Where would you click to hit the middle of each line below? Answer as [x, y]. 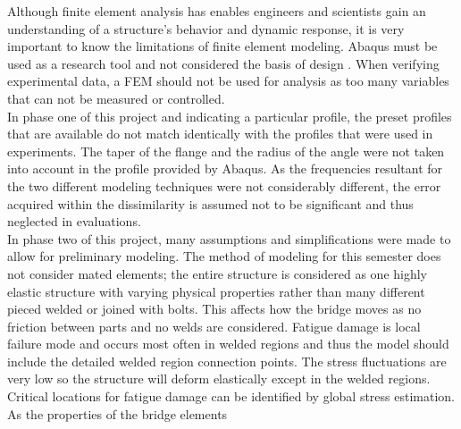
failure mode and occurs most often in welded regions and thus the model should [228, 344]
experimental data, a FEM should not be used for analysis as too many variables [228, 81]
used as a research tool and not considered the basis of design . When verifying [223, 63]
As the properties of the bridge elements [117, 413]
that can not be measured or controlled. [116, 98]
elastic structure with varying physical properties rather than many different [216, 291]
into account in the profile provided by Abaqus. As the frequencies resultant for [225, 168]
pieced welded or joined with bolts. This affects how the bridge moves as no [214, 309]
